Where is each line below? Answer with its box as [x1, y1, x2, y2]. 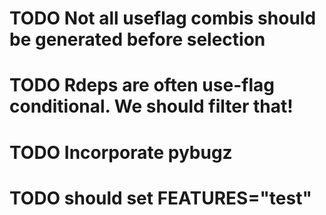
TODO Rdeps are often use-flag [9, 74, 275, 97]
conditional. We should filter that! [9, 95, 294, 118]
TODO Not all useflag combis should [9, 7, 317, 30]
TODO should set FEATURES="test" [9, 187, 312, 209]
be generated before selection [9, 28, 266, 51]
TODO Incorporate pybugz [9, 141, 233, 164]
